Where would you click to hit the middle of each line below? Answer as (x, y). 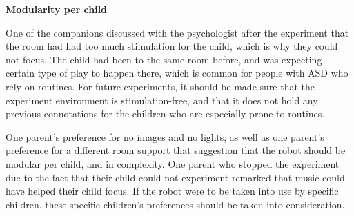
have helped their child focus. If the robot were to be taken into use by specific (172, 191)
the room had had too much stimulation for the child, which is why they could (172, 46)
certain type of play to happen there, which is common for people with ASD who (177, 73)
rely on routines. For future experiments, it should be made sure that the (160, 86)
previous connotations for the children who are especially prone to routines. (165, 114)
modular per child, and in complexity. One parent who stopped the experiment (173, 163)
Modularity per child (57, 9)
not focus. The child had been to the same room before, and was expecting (164, 59)
